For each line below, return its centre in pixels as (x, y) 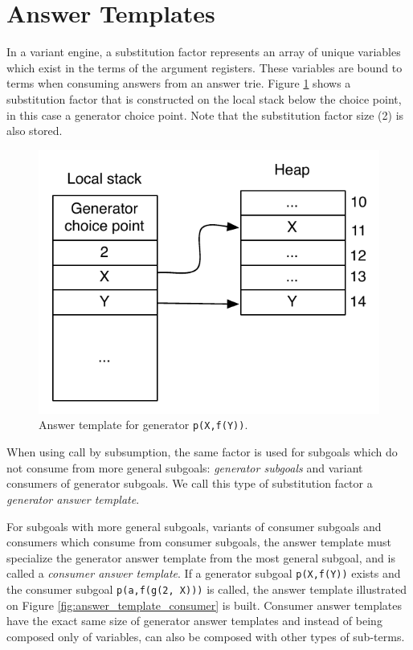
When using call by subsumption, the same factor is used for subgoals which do (202, 452)
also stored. (35, 131)
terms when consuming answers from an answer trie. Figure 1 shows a (179, 83)
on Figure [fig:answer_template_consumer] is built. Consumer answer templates (204, 605)
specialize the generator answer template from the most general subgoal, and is (201, 557)
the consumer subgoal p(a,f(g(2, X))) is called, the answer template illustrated (206, 589)
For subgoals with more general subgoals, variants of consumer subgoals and (194, 526)
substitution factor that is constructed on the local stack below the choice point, (204, 98)
